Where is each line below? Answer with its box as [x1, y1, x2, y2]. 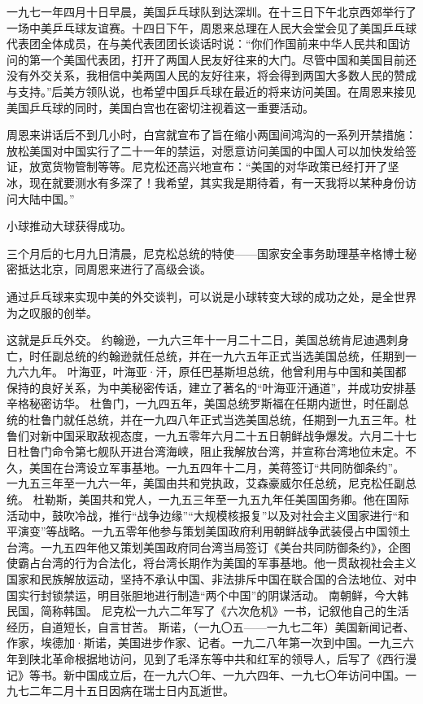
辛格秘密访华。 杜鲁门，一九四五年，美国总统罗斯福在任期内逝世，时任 [7, 395, 386, 412]
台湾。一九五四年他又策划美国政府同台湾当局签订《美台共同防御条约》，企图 [7, 538, 411, 555]
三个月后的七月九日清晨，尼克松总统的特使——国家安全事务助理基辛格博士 [7, 244, 405, 261]
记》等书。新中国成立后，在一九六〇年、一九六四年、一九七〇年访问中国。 [7, 666, 405, 683]
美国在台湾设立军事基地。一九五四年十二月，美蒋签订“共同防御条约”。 [28, 458, 405, 475]
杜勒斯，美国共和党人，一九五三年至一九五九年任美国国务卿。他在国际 [33, 491, 409, 508]
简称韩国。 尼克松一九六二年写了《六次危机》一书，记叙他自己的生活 [40, 602, 409, 619]
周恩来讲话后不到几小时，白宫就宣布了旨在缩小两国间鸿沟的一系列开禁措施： [7, 126, 416, 143]
